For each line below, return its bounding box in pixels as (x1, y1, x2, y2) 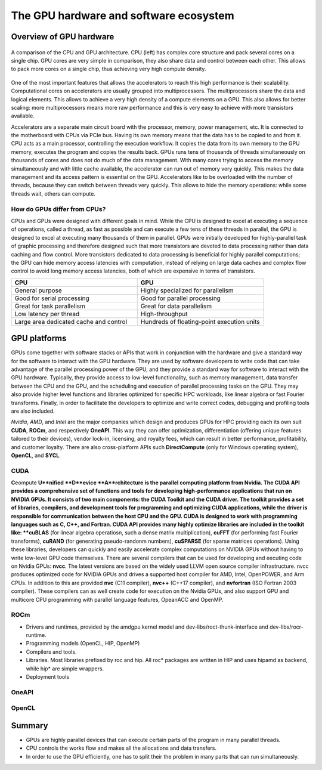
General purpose (14, 286, 62, 295)
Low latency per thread (14, 310, 80, 318)
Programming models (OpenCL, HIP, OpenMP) (26, 640, 140, 647)
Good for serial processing (14, 294, 89, 302)
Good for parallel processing (140, 294, 221, 302)
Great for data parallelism (140, 302, 212, 310)
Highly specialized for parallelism (140, 286, 234, 295)
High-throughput (140, 310, 188, 318)
